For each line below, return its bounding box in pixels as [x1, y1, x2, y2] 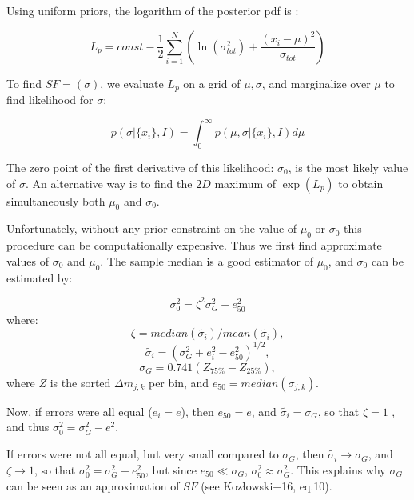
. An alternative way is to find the [25, 174, 193, 191]
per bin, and [148, 374, 209, 390]
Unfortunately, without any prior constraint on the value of [6, 220, 297, 237]
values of [6, 252, 49, 269]
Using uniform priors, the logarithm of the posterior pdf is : [6, 2, 299, 18]
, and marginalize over [261, 74, 371, 91]
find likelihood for [6, 91, 94, 108]
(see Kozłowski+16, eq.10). [201, 477, 332, 494]
